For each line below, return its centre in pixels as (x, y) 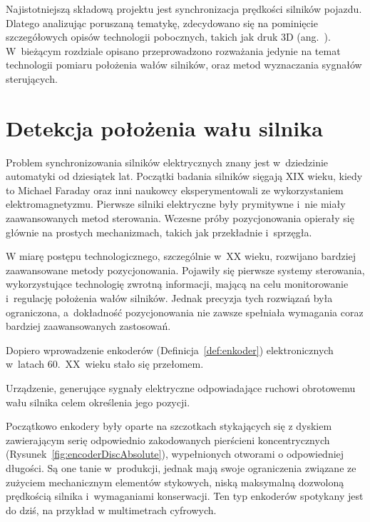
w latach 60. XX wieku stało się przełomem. (105, 364)
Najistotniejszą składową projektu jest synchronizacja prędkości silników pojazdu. (184, 9)
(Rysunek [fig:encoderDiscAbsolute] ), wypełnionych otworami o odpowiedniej (175, 454)
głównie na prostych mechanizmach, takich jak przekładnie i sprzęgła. (159, 232)
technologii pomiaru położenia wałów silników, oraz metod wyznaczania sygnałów (184, 65)
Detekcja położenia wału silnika (164, 127)
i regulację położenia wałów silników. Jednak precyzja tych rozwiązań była (169, 298)
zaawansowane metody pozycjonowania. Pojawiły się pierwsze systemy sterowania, (185, 270)
